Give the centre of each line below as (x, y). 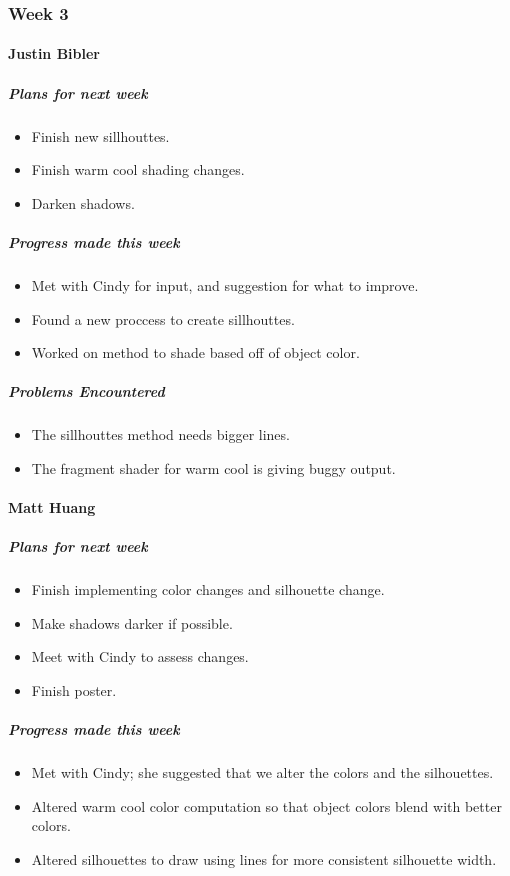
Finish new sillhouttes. (100, 135)
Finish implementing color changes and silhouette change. (208, 589)
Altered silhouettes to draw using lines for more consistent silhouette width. (264, 858)
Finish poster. (74, 690)
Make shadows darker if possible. (132, 622)
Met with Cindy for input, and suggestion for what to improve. (225, 284)
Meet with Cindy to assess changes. (140, 656)
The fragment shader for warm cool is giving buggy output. (213, 467)
